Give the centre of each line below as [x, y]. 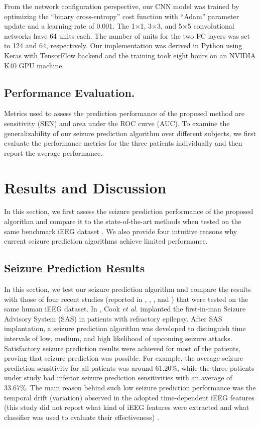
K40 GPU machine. [34, 65]
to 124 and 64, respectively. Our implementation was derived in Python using [123, 45]
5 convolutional [211, 26]
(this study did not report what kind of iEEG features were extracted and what [127, 407]
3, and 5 [170, 26]
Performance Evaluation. [70, 92]
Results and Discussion [85, 187]
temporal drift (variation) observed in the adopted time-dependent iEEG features [129, 397]
